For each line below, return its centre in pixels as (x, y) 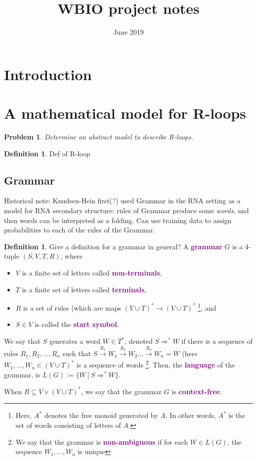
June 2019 (128, 32)
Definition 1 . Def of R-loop (47, 153)
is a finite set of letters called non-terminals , (92, 272)
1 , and (207, 307)
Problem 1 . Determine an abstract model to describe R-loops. (99, 137)
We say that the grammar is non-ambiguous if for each (102, 441)
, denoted (138, 341)
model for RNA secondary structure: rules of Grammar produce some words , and (127, 210)
